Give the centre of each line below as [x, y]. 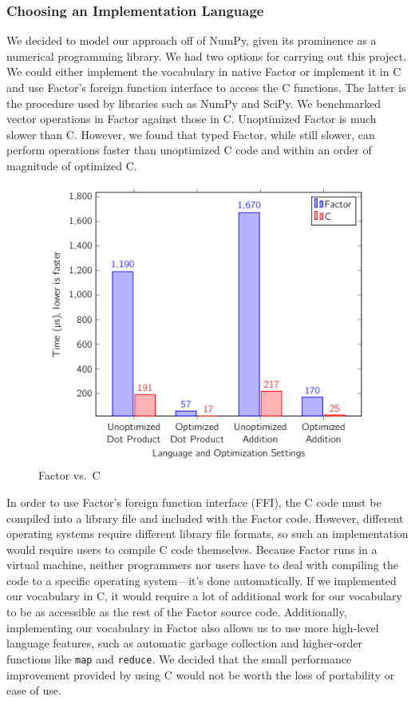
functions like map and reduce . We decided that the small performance [179, 658]
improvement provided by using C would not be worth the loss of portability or [201, 674]
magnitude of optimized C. [72, 165]
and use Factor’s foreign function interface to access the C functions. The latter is [206, 87]
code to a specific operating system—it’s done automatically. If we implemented [202, 580]
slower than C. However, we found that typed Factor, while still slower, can [191, 134]
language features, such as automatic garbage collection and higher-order [185, 643]
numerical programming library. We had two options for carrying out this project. [207, 56]
